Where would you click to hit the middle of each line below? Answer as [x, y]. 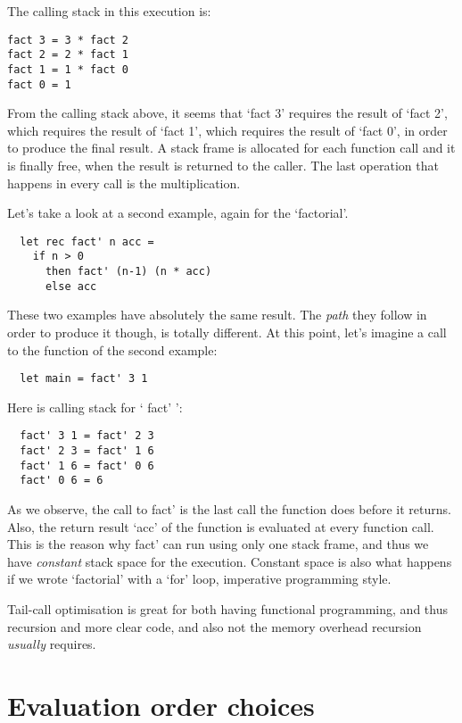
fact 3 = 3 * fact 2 [68, 40]
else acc [71, 286]
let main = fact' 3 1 [84, 379]
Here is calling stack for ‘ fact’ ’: [95, 407]
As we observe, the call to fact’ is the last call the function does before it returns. [229, 509]
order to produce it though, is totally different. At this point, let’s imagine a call [227, 332]
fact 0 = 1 [39, 84]
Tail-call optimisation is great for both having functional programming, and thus [227, 609]
